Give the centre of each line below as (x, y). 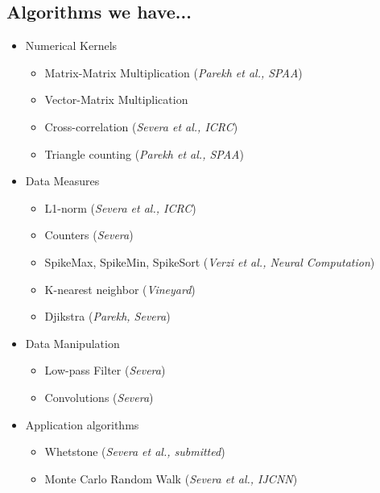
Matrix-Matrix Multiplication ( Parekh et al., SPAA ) (173, 72)
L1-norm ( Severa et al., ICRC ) (120, 207)
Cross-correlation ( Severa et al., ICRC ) (141, 126)
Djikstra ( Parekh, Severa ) (107, 316)
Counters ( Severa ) (89, 235)
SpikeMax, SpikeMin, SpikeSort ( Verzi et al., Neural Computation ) (210, 261)
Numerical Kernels (71, 46)
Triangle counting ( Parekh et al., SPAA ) (144, 153)
